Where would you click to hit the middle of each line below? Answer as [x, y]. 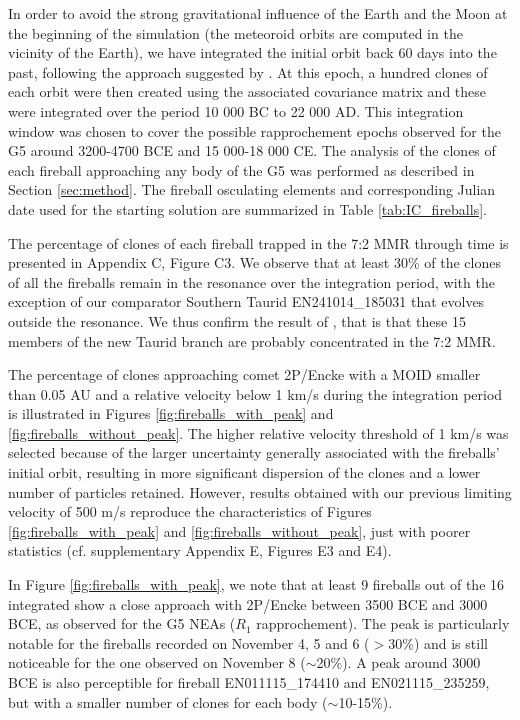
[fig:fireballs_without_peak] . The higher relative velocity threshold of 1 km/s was [258, 432]
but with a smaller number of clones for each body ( [168, 701]
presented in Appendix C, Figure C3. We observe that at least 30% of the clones [254, 262]
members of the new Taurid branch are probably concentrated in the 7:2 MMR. [252, 340]
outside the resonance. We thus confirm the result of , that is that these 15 [237, 320]
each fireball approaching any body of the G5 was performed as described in [241, 169]
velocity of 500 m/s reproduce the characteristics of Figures [190, 511]
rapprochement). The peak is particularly [383, 623]
